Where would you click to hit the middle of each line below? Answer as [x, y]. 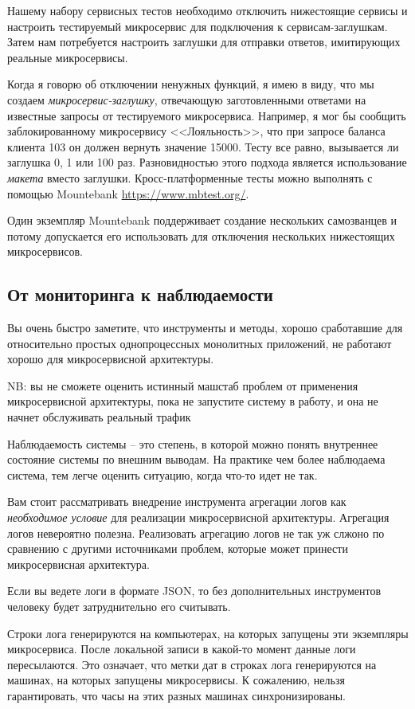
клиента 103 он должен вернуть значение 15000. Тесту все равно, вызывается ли [203, 146]
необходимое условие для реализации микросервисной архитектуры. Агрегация [198, 517]
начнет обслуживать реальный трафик [99, 417]
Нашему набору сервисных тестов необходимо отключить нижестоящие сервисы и [207, 10]
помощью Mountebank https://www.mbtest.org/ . [128, 193]
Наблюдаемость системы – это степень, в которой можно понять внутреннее [193, 443]
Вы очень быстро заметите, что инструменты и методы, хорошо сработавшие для [205, 328]
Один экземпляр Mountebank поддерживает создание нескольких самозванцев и [202, 220]
